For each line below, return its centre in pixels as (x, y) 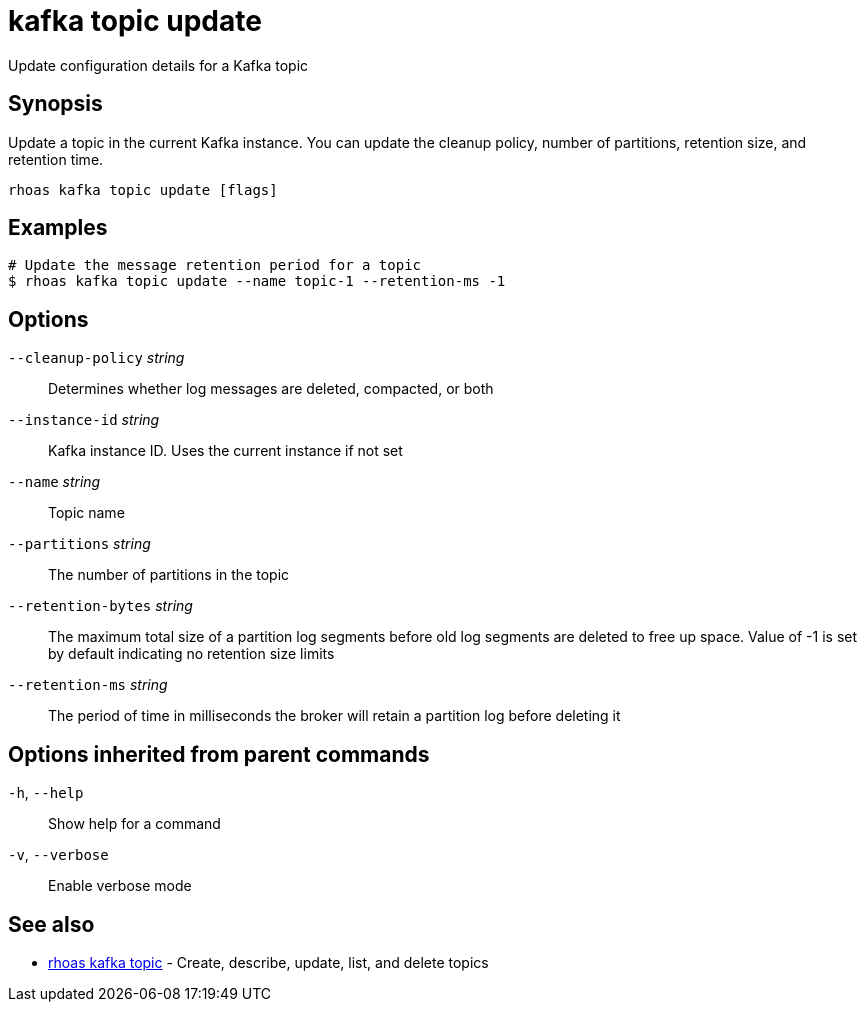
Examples (58, 228)
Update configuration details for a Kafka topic (158, 65)
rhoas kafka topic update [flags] (143, 189)
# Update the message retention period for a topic (215, 265)
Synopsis (55, 104)
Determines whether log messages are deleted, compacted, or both (271, 389)
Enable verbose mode (120, 886)
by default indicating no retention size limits (191, 654)
